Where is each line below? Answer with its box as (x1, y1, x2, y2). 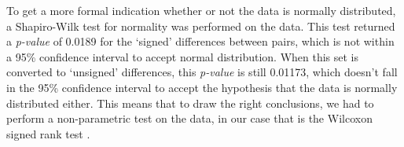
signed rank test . (6, 125, 90, 141)
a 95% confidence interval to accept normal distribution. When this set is (6, 48, 359, 64)
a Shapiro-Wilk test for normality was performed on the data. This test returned (6, 17, 395, 34)
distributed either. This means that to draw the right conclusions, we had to (6, 94, 374, 111)
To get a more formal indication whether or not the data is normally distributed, (6, 2, 396, 18)
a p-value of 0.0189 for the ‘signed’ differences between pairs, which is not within (6, 33, 395, 50)
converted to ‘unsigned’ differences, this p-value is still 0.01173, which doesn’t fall (6, 64, 398, 80)
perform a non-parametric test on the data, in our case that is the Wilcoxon (6, 110, 373, 127)
